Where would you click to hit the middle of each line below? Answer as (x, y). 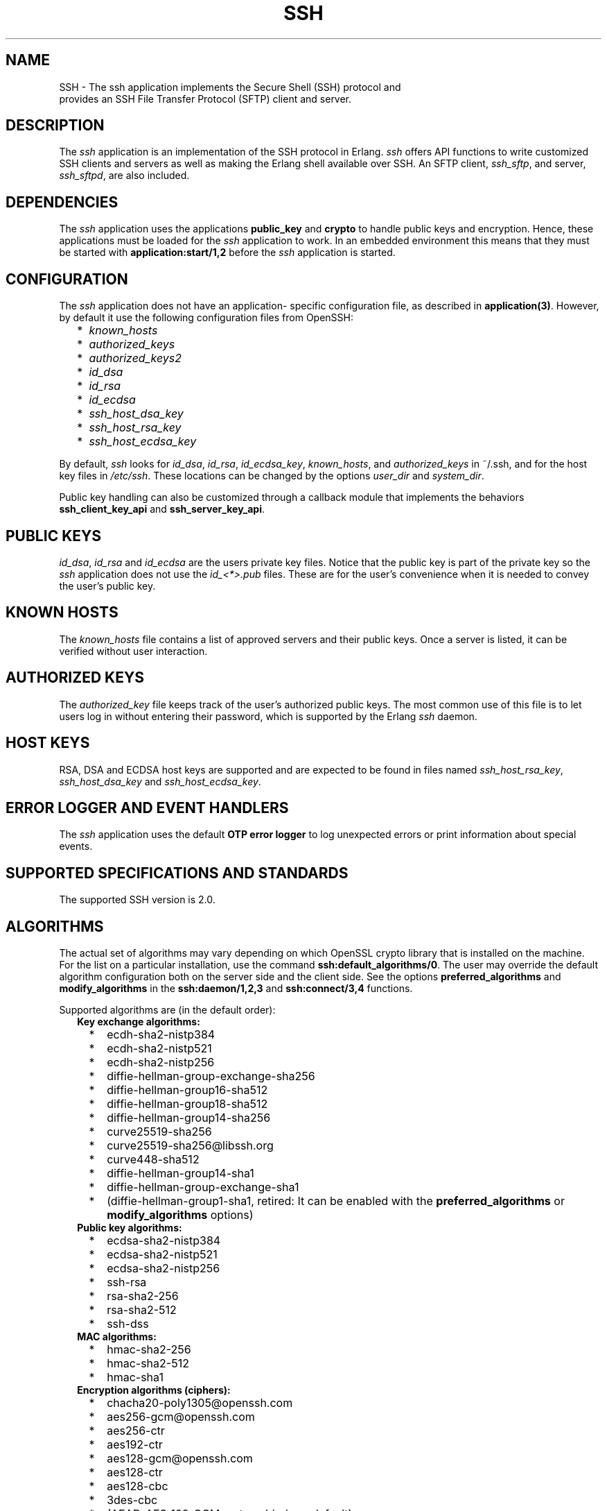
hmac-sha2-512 (148, 1364)
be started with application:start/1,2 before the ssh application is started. (227, 253)
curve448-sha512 (153, 1160)
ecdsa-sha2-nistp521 (162, 1255)
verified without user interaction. (133, 651)
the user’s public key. (107, 586)
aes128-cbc (138, 1486)
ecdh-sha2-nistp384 (161, 1035)
